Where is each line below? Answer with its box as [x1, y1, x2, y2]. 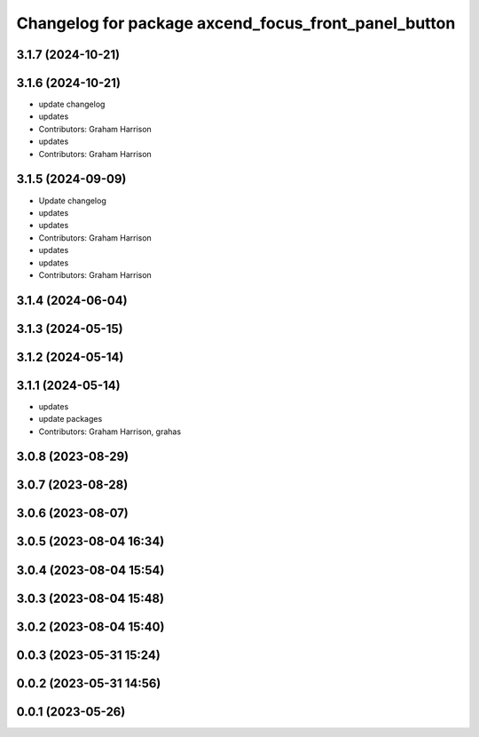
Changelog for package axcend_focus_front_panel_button [16, 13, 456, 33]
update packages [38, 414, 103, 424]
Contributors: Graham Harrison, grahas [38, 426, 182, 437]
